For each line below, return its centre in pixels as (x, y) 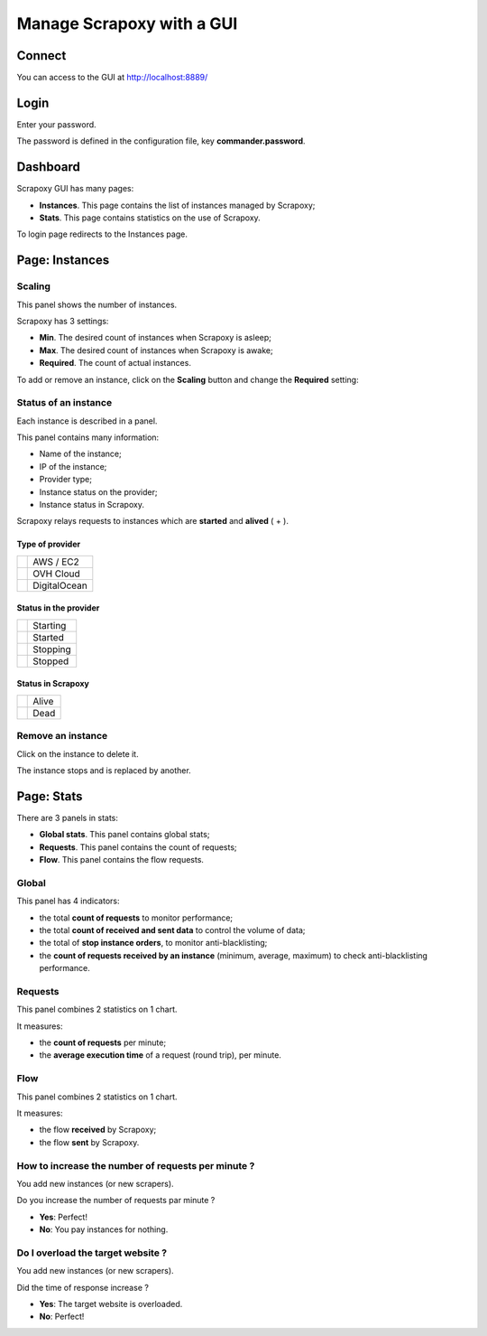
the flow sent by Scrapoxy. (89, 1142)
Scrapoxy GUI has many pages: (75, 189)
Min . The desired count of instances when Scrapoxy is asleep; (156, 338)
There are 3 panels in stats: (68, 817)
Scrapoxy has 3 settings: (63, 321)
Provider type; (65, 480)
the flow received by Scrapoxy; (98, 1130)
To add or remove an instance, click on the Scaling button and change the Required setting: (188, 379)
